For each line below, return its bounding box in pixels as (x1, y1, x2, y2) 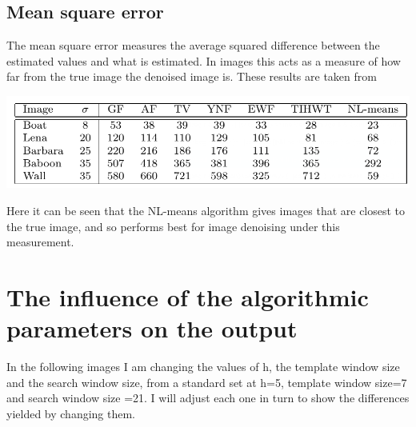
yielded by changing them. (6, 405, 136, 421)
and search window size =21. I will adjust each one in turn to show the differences (6, 389, 410, 406)
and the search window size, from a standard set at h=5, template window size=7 (6, 373, 407, 390)
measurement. (6, 233, 74, 250)
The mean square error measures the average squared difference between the (6, 37, 380, 54)
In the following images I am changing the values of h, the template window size (6, 358, 400, 375)
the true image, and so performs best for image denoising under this (6, 217, 340, 234)
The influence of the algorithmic (6, 281, 369, 313)
